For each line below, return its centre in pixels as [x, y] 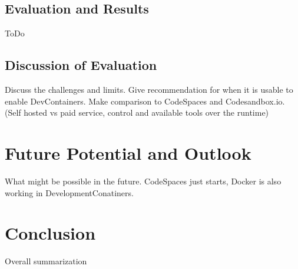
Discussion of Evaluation [81, 65]
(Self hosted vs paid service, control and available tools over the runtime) [137, 112]
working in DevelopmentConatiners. [69, 192]
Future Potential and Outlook [128, 152]
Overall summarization [46, 261]
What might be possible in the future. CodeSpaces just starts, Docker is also [143, 181]
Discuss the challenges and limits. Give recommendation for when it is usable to [149, 89]
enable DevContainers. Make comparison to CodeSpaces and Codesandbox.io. [145, 101]
